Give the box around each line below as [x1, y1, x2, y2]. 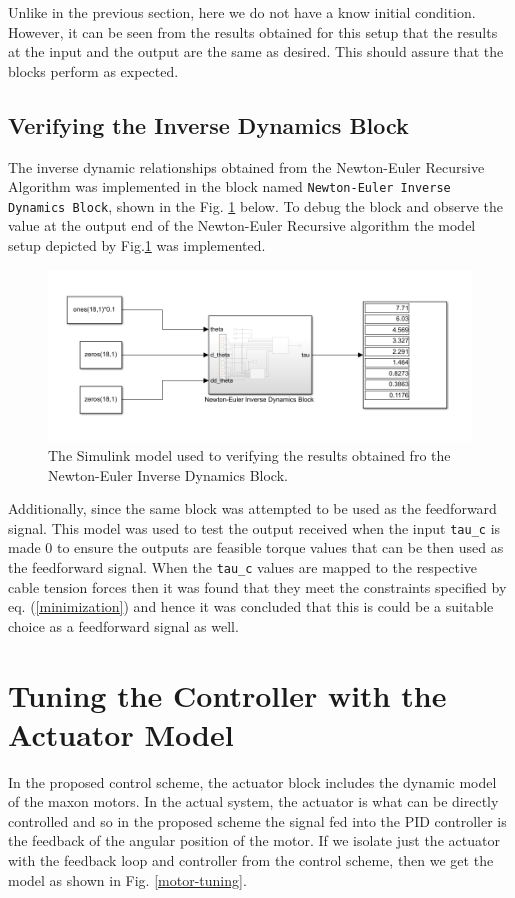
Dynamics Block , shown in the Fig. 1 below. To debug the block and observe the [8, 195, 503, 216]
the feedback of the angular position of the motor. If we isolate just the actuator [8, 830, 500, 851]
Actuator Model [8, 713, 234, 754]
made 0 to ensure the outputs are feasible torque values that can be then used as [8, 537, 504, 558]
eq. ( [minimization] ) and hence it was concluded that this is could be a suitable [8, 596, 494, 617]
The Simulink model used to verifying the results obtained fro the [48, 444, 451, 465]
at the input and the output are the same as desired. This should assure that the [8, 41, 504, 62]
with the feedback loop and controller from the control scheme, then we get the [8, 850, 494, 871]
